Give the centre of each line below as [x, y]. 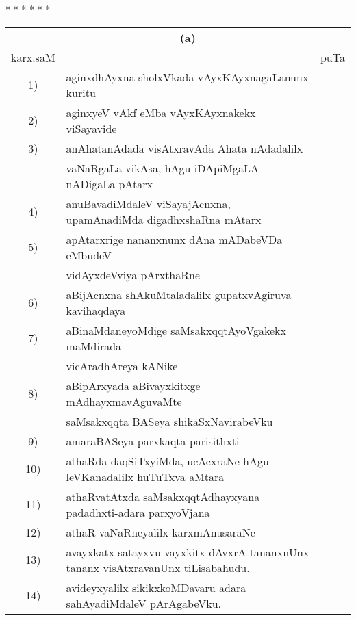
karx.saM [33, 57]
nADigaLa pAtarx [109, 183]
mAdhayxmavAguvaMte [124, 401]
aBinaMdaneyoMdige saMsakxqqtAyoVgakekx [176, 330]
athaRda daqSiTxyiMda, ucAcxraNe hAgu [167, 461]
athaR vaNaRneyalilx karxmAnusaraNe [161, 532]
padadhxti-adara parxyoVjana [138, 512]
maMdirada [94, 346]
